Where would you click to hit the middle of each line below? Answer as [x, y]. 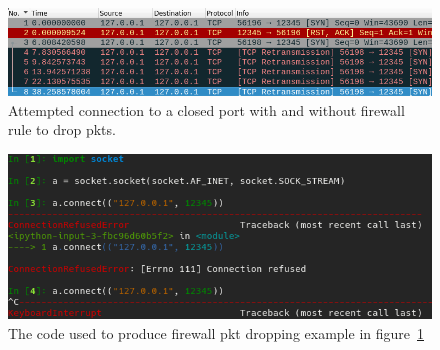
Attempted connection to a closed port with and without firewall [206, 109]
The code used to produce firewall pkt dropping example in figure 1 [216, 332]
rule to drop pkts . [62, 129]
